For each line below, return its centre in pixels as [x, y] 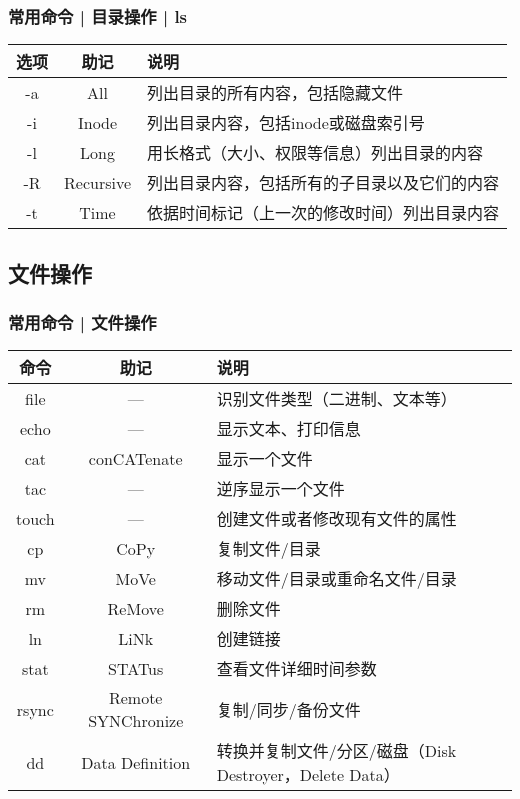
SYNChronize [136, 721]
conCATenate [135, 458]
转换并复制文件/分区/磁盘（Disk [336, 751]
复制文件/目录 [268, 549]
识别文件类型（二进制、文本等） [336, 399]
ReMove [135, 608]
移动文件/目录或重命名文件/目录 [336, 579]
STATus [136, 668]
